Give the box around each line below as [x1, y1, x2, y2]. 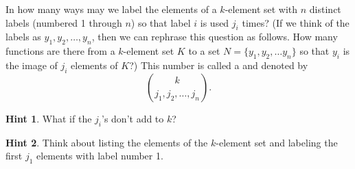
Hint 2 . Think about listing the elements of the [5, 135, 208, 149]
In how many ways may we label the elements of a [5, 2, 217, 16]
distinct [309, 2, 341, 16]
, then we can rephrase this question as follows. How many [91, 29, 338, 44]
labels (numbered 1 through [5, 15, 122, 29]
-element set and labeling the [216, 135, 338, 149]
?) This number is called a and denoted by [129, 57, 308, 72]
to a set [188, 44, 220, 58]
